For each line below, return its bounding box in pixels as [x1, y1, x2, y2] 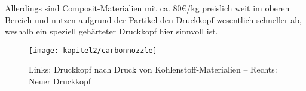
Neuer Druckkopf [29, 75, 91, 87]
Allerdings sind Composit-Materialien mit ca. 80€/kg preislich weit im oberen [5, 2, 290, 14]
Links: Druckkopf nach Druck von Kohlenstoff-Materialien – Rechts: [29, 63, 277, 76]
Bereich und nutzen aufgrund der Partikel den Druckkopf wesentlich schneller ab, [5, 13, 302, 26]
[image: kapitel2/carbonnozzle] [29, 46, 157, 55]
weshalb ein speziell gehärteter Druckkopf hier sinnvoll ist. [5, 25, 218, 37]
